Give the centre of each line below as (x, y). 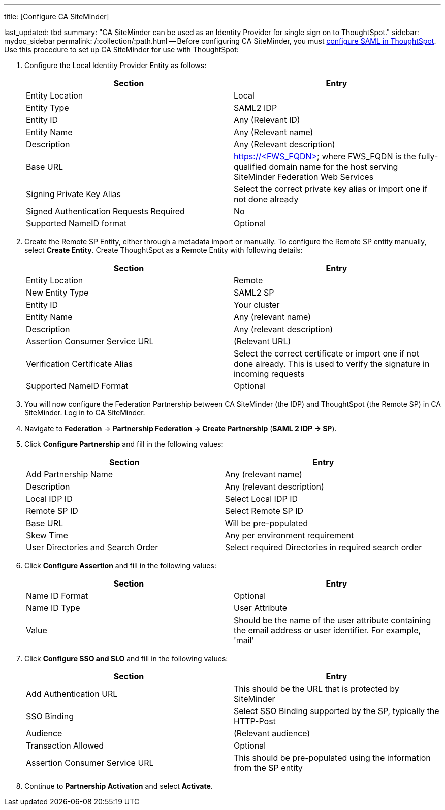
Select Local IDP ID (261, 499)
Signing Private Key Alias (73, 194)
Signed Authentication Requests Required (105, 211)
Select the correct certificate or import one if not (326, 353)
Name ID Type (53, 608)
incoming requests (269, 374)
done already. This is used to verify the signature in (332, 364)
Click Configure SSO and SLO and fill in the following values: (126, 658)
